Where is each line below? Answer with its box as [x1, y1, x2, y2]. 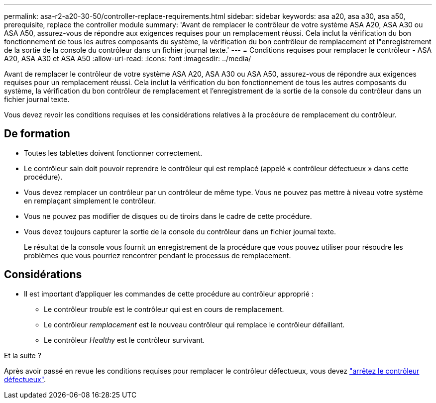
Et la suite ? [4, 351, 41, 360]
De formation [4, 127, 70, 140]
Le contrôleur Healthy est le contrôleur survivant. [44, 335, 205, 344]
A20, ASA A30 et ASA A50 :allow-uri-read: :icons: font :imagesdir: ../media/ [4, 54, 251, 63]
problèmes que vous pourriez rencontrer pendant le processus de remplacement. [24, 251, 291, 260]
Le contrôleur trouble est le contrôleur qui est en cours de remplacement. [44, 304, 284, 313]
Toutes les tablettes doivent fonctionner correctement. [24, 148, 203, 157]
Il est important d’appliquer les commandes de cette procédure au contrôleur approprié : [24, 289, 314, 298]
